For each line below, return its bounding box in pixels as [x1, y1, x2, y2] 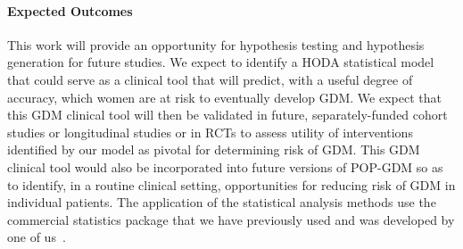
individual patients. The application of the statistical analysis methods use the [7, 193, 436, 212]
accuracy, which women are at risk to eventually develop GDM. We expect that [7, 87, 442, 106]
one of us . [7, 228, 66, 246]
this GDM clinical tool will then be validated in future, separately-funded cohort [7, 105, 448, 124]
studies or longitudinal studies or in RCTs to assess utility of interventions [7, 122, 413, 141]
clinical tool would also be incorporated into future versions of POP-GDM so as [7, 157, 443, 176]
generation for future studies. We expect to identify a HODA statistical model [7, 53, 434, 71]
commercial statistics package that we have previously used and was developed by [7, 210, 455, 228]
